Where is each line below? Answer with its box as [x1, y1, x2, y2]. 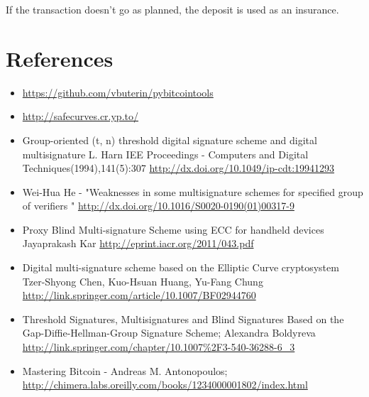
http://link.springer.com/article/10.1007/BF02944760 [22, 288, 256, 303]
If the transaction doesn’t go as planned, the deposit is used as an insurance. [6, 2, 339, 16]
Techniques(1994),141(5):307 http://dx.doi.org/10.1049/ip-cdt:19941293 [22, 161, 335, 175]
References [6, 43, 114, 72]
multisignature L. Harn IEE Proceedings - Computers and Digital [22, 146, 309, 161]
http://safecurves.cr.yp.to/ [22, 109, 138, 124]
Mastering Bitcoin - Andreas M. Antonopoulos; [22, 363, 228, 378]
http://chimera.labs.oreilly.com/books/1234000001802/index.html [22, 377, 308, 392]
